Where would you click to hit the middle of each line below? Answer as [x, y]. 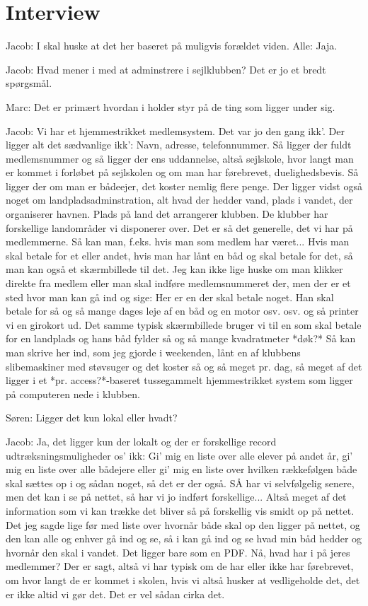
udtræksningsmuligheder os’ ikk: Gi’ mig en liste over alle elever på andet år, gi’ [179, 455]
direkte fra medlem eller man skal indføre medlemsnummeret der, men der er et [178, 283]
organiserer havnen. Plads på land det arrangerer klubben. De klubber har [167, 214]
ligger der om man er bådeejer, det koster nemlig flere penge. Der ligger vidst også [184, 186]
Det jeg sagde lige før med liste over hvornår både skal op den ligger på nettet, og [183, 524]
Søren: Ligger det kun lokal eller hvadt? [92, 418]
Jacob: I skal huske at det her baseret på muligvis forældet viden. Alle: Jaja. [172, 46]
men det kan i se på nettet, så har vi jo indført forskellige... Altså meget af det [176, 497]
